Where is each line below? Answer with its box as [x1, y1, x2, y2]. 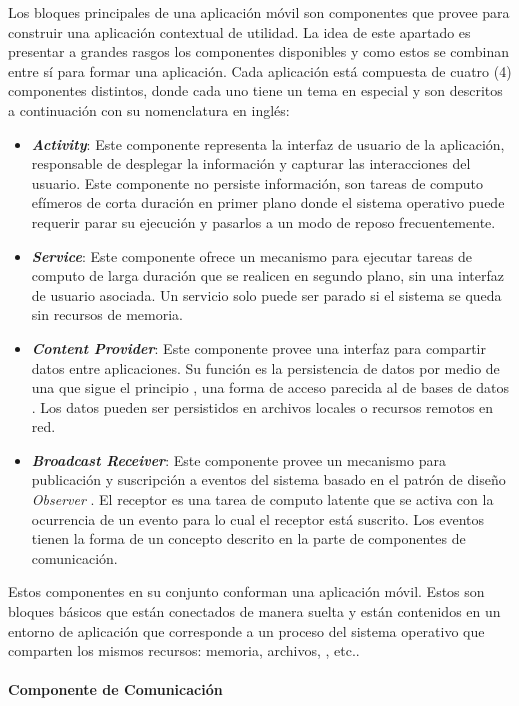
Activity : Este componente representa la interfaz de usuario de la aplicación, [31, 133, 505, 154]
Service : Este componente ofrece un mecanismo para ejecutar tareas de [31, 245, 473, 266]
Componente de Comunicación [8, 679, 223, 700]
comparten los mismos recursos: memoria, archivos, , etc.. [8, 640, 360, 661]
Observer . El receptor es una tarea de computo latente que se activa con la [31, 489, 494, 510]
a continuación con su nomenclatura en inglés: [8, 99, 290, 120]
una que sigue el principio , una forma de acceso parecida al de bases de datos [31, 377, 510, 398]
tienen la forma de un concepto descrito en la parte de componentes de [31, 528, 466, 549]
